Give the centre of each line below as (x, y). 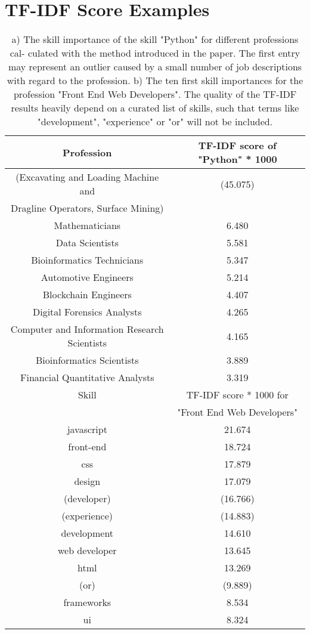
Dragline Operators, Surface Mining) (87, 208)
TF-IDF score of (237, 146)
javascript (87, 429)
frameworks (87, 602)
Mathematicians (87, 225)
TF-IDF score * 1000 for (237, 395)
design (87, 481)
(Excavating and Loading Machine (87, 177)
